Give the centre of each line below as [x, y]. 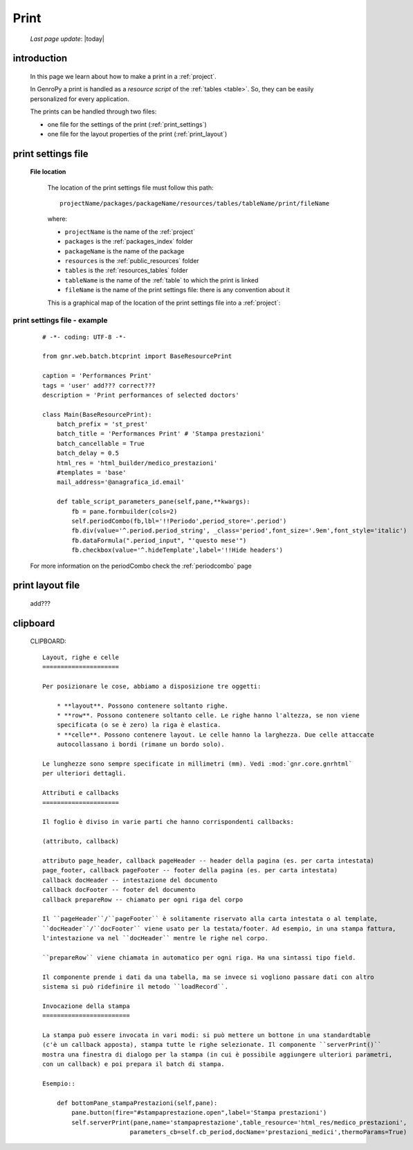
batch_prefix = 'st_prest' [102, 424]
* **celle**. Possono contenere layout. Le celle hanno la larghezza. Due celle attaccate [215, 735]
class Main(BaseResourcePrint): [97, 414]
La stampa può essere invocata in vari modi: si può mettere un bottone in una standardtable [206, 1035]
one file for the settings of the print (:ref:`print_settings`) [127, 124]
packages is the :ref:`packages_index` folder [129, 242]
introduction [40, 59]
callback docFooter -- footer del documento [119, 890]
